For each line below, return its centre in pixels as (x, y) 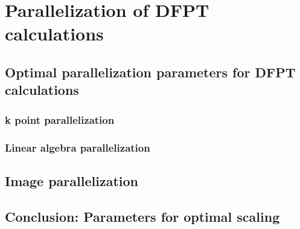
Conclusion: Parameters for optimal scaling (142, 216)
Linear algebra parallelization (78, 147)
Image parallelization (72, 180)
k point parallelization (60, 119)
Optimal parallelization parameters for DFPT (150, 72)
